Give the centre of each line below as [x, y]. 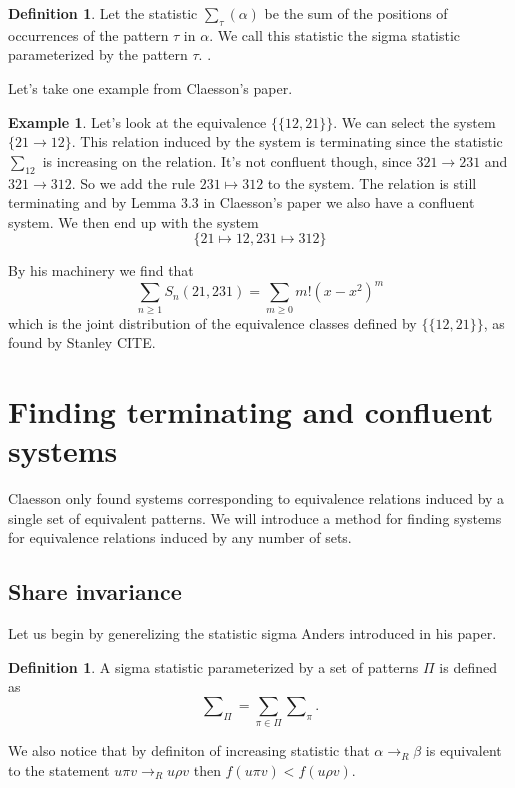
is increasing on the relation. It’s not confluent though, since [227, 160]
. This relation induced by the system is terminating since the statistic [287, 141]
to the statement [59, 769]
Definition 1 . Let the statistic [103, 13]
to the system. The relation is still [372, 182]
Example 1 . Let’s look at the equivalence [137, 121]
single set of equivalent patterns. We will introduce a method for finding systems [255, 517]
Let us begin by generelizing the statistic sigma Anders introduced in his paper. [252, 633]
